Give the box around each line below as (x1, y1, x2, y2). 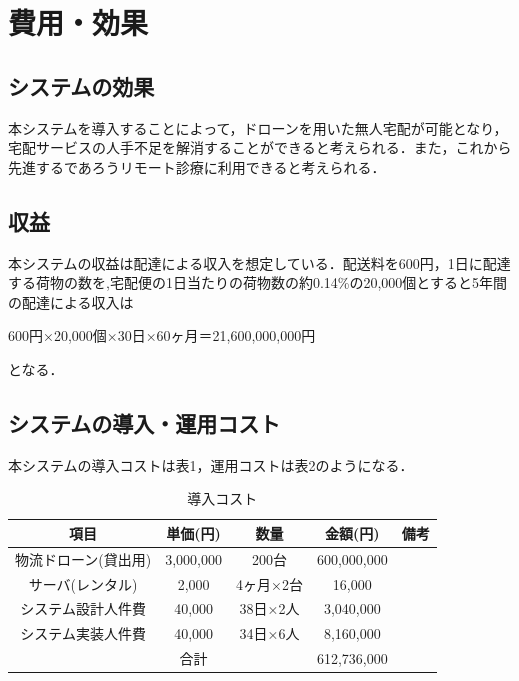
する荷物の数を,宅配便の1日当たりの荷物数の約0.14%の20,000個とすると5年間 (8, 272, 507, 293)
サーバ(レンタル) (28, 573, 138, 594)
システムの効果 (8, 70, 155, 101)
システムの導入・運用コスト (8, 407, 281, 438)
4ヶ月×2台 (236, 573, 303, 594)
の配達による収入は (8, 291, 134, 312)
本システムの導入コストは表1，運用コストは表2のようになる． (8, 454, 414, 475)
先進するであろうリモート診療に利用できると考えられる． (8, 156, 386, 177)
